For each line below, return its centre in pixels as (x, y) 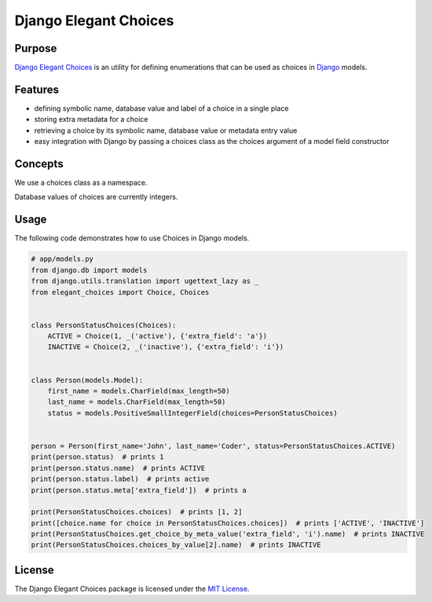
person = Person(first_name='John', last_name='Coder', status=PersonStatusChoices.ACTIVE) (213, 446)
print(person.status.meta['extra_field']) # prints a (139, 490)
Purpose (36, 48)
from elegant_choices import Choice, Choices (120, 292)
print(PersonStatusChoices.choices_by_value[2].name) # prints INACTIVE (176, 545)
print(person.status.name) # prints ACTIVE (118, 468)
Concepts (39, 164)
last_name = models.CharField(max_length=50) (137, 402)
